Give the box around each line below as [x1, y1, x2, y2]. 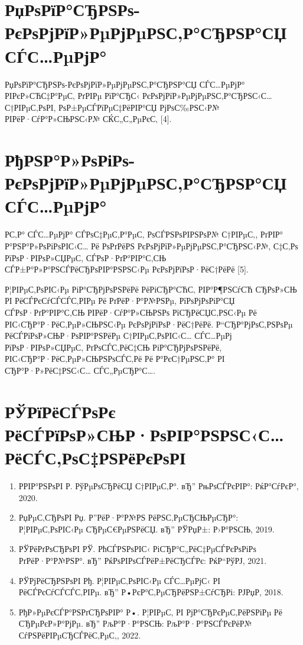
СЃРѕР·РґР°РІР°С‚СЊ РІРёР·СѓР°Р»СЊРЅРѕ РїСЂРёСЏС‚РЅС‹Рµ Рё [5, 306, 257, 318]
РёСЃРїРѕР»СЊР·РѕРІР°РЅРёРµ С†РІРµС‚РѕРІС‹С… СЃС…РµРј [5, 329, 232, 342]
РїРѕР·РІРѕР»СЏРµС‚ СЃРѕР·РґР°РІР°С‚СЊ [5, 251, 167, 264]
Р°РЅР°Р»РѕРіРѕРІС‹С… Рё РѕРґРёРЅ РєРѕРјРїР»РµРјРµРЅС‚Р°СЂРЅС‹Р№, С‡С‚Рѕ [5, 239, 298, 252]
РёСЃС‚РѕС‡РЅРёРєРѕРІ [5, 445, 186, 470]
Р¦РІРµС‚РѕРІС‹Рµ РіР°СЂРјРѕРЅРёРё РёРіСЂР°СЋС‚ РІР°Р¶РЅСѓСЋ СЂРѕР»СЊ [5, 283, 297, 295]
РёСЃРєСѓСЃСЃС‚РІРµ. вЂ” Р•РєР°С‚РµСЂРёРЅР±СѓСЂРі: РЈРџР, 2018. [18, 586, 284, 598]
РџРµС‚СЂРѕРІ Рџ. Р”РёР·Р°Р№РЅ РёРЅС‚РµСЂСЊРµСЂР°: [18, 511, 239, 524]
